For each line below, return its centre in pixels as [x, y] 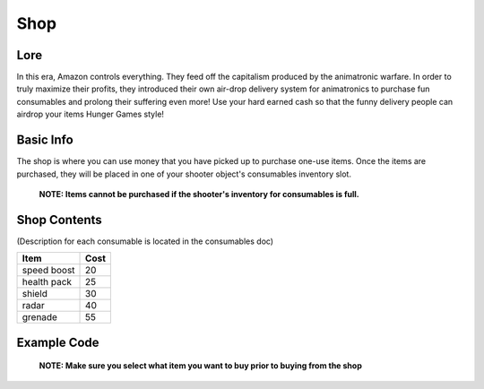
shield [35, 294]
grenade [40, 317]
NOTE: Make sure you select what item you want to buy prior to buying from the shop [200, 366]
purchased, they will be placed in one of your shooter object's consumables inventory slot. [184, 174]
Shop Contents [59, 220]
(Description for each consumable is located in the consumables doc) [145, 241]
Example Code [58, 342]
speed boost [48, 271]
